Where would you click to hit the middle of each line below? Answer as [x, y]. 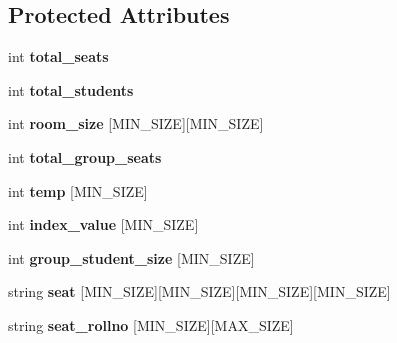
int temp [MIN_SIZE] [78, 190]
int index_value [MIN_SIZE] [103, 224]
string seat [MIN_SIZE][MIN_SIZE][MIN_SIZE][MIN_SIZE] [199, 291]
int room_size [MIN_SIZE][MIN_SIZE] [136, 123]
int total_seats [58, 56]
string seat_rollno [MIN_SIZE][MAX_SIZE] [151, 324]
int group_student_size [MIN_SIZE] [131, 257]
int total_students [71, 89]
